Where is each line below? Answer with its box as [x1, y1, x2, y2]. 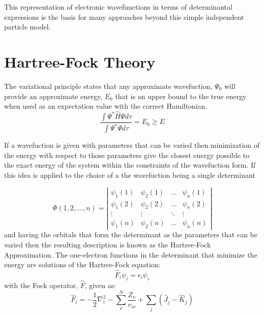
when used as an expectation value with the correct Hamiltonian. [4, 101, 208, 111]
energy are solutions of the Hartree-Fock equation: [4, 259, 161, 270]
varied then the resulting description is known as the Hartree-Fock [4, 239, 211, 249]
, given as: [84, 279, 116, 290]
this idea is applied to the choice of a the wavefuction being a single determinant [4, 170, 255, 180]
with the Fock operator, [4, 279, 78, 290]
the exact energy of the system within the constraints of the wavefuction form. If [4, 160, 256, 170]
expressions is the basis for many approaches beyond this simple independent [4, 11, 244, 22]
